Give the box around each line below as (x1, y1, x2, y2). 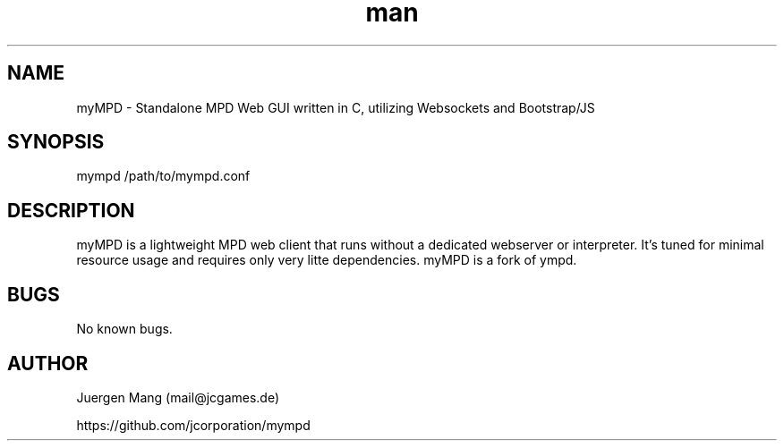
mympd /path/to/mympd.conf (76, 168, 251, 184)
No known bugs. (76, 321, 173, 337)
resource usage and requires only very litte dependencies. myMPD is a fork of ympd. (76, 252, 577, 268)
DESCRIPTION (7, 199, 135, 222)
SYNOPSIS (7, 131, 105, 154)
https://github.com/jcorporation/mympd (76, 417, 311, 433)
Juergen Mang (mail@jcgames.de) (76, 389, 280, 405)
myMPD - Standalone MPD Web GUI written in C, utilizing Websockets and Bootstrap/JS (76, 99, 595, 115)
